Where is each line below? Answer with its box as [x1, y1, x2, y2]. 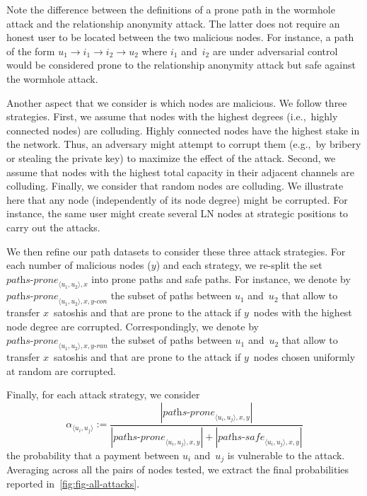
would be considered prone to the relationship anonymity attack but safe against [6, 57, 356, 72]
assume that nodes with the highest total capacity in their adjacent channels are [6, 164, 355, 179]
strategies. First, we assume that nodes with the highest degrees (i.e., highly [6, 109, 338, 124]
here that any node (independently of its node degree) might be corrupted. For [6, 192, 348, 207]
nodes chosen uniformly [253, 350, 356, 364]
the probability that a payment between [6, 447, 180, 462]
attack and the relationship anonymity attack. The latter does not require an [6, 16, 340, 30]
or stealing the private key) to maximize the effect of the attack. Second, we [6, 150, 336, 165]
